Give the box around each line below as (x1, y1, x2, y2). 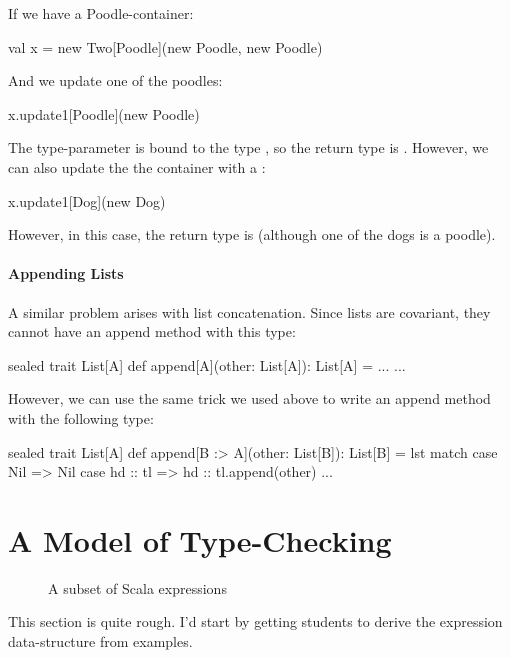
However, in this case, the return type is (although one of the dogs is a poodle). (8, 224, 496, 245)
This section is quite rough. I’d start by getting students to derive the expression (8, 611, 503, 632)
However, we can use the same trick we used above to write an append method (8, 388, 491, 409)
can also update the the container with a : (8, 156, 266, 177)
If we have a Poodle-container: (8, 3, 194, 23)
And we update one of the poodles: (8, 70, 223, 91)
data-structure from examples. (8, 631, 193, 652)
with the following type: (8, 407, 154, 428)
